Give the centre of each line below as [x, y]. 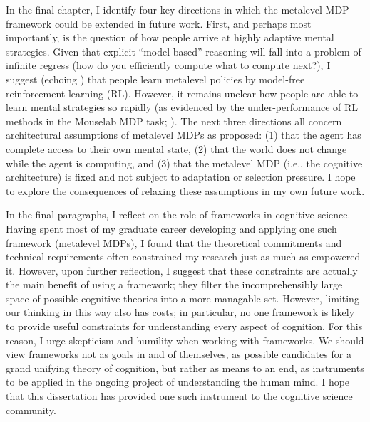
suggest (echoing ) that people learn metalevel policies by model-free [155, 79]
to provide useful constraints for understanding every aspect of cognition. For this [184, 326]
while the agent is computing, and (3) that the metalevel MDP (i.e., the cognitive [184, 163]
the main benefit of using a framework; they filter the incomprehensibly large [174, 284]
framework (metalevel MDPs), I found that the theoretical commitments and [174, 242]
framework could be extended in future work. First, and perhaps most [159, 23]
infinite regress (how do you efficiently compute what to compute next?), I [168, 65]
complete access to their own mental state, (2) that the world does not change [176, 148]
